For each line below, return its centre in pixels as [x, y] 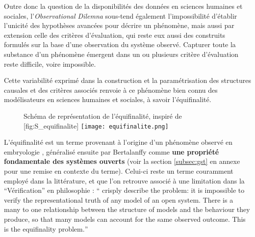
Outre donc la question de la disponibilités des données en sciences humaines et [123, 6]
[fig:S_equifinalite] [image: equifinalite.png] [96, 125]
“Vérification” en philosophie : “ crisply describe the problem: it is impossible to [124, 190]
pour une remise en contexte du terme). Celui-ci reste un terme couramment [119, 171]
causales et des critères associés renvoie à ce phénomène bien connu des [111, 90]
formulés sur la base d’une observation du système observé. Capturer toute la [120, 44]
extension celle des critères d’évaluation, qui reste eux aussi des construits [115, 35]
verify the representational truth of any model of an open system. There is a [119, 199]
